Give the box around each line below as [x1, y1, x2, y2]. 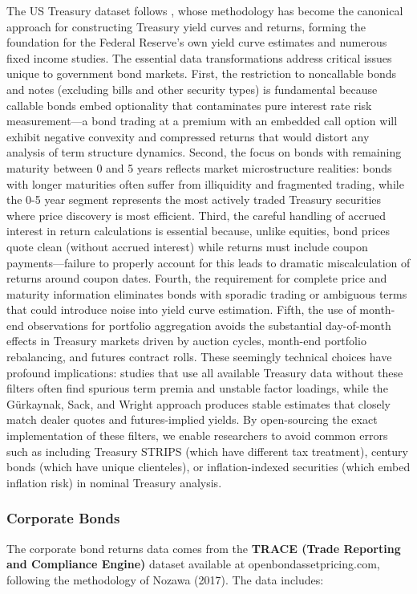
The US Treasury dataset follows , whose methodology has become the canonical [6, 2, 403, 18]
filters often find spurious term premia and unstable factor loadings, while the [6, 380, 388, 397]
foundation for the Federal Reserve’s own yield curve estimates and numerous [6, 34, 387, 51]
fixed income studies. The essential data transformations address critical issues [6, 49, 392, 66]
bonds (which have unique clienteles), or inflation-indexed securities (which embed [6, 458, 411, 475]
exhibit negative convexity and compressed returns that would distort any [6, 128, 370, 144]
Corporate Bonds [6, 508, 120, 528]
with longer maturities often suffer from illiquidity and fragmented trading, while [6, 175, 404, 192]
